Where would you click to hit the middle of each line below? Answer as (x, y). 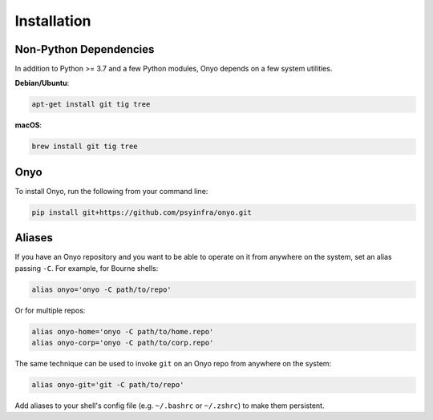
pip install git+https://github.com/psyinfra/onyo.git (142, 212)
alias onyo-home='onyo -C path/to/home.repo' (123, 331)
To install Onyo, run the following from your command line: (111, 191)
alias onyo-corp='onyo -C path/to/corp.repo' (123, 343)
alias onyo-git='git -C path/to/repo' (108, 385)
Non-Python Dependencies (85, 49)
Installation (53, 21)
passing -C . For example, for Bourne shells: (87, 268)
